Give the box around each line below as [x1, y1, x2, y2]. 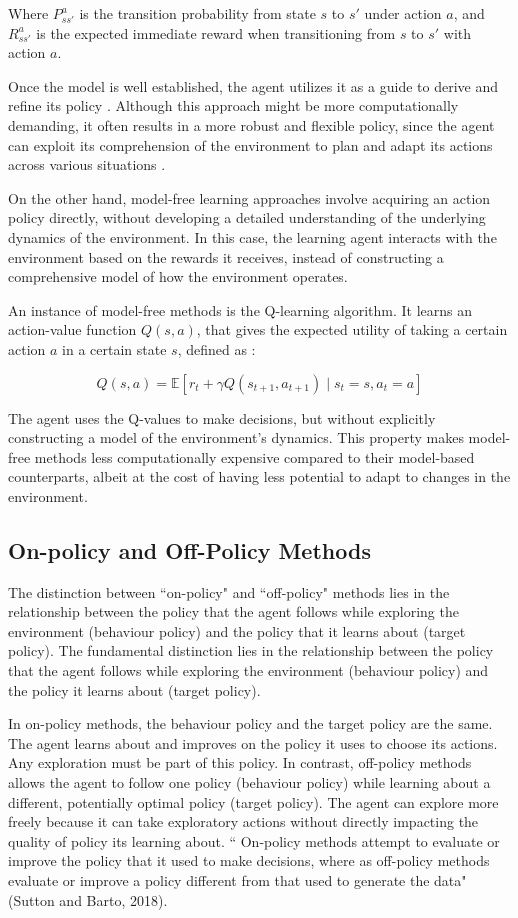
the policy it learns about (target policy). [8, 679, 261, 700]
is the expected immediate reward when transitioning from [36, 22, 396, 43]
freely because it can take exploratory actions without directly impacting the [8, 811, 479, 832]
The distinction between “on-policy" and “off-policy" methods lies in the [8, 581, 450, 602]
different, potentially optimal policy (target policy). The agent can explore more [8, 791, 499, 812]
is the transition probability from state [79, 3, 316, 23]
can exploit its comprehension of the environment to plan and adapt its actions [8, 134, 493, 155]
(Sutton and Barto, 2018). [8, 889, 168, 910]
